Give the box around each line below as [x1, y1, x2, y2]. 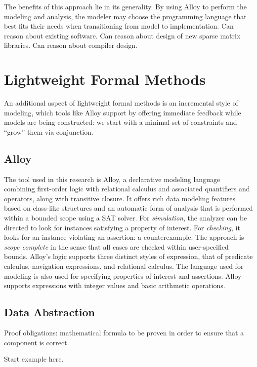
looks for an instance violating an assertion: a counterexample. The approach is [4, 232, 244, 242]
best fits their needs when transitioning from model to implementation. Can [4, 21, 234, 31]
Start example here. [4, 354, 64, 364]
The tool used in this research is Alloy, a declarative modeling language [4, 174, 220, 184]
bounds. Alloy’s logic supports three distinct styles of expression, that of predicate [4, 251, 253, 261]
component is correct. [4, 337, 69, 347]
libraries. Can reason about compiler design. [4, 40, 137, 50]
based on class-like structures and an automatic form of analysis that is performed [4, 203, 253, 213]
